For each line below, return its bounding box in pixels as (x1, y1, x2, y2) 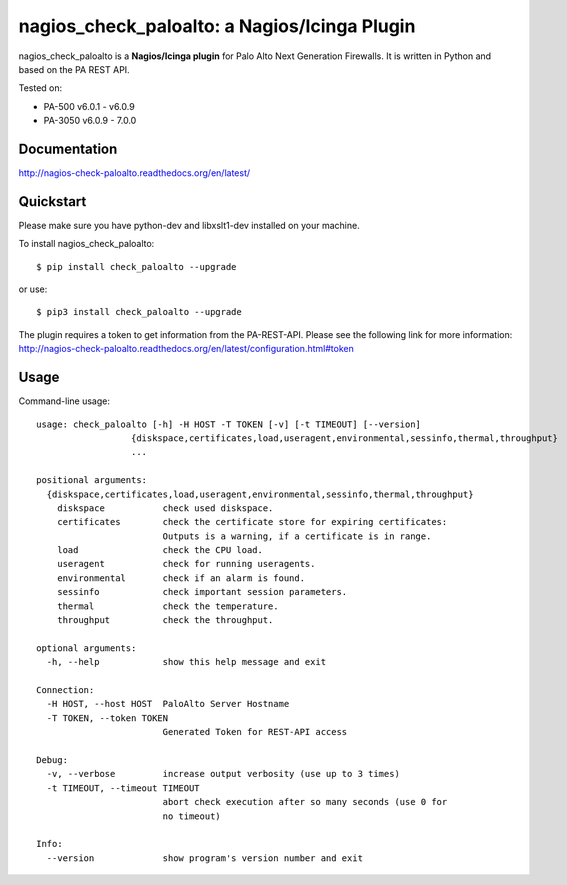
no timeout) (162, 810, 222, 822)
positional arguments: (36, 475, 148, 486)
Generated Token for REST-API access (162, 726, 348, 738)
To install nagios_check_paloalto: (18, 238, 155, 250)
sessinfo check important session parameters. (56, 586, 348, 598)
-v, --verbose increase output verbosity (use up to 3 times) (46, 768, 400, 780)
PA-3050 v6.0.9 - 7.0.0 (43, 115, 137, 127)
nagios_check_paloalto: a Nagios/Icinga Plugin (18, 15, 416, 37)
